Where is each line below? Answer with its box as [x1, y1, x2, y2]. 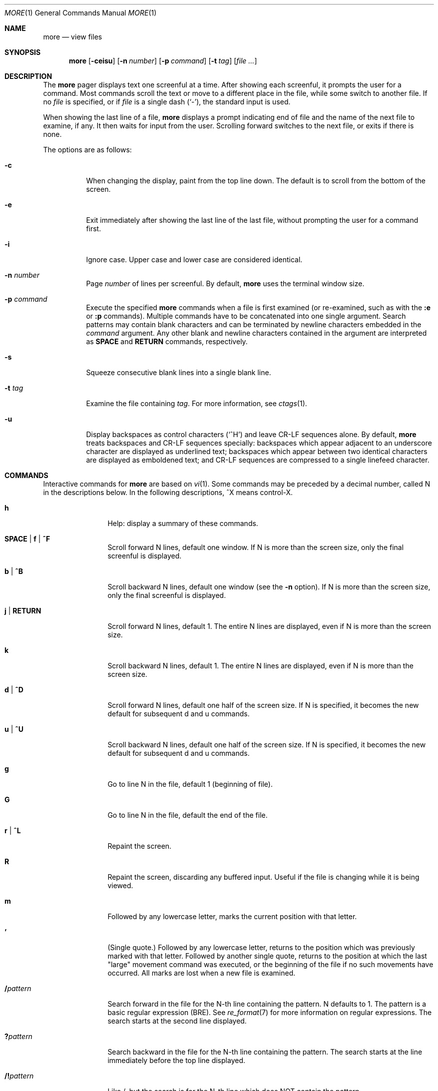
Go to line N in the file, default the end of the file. [107, 811, 268, 819]
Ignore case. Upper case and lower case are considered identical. [86, 255, 303, 264]
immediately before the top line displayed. [107, 1056, 245, 1065]
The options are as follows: [43, 145, 132, 154]
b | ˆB [4, 567, 23, 575]
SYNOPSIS [4, 48, 41, 56]
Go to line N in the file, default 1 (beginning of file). [107, 780, 273, 788]
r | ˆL [4, 826, 21, 835]
